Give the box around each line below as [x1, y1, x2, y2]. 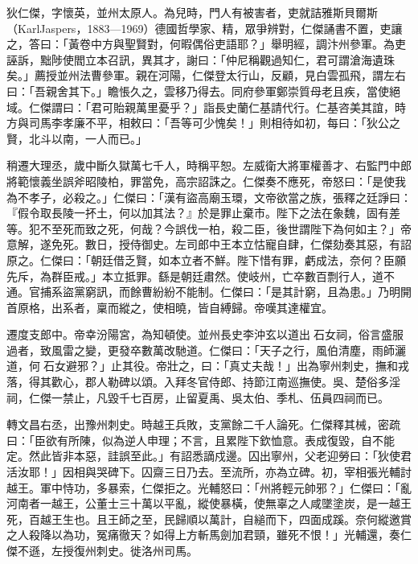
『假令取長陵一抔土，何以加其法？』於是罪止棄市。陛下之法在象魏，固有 [6, 204, 389, 221]
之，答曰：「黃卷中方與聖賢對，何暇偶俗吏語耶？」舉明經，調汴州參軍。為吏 [6, 35, 406, 52]
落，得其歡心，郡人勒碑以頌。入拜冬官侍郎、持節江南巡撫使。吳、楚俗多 [6, 373, 389, 390]
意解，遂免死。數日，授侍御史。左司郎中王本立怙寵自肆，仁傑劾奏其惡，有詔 [6, 236, 412, 253]
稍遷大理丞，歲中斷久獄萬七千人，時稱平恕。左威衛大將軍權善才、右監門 [6, 157, 389, 174]
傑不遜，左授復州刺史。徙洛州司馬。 [6, 542, 198, 558]
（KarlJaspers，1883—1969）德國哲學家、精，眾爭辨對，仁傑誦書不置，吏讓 [6, 19, 403, 36]
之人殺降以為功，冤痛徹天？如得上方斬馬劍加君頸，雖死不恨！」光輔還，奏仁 [6, 526, 412, 543]
